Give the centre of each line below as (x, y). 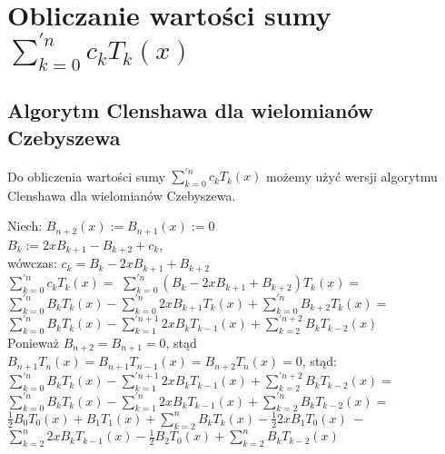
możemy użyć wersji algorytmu (352, 176)
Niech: (25, 226)
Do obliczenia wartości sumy (86, 176)
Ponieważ (33, 342)
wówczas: (32, 263)
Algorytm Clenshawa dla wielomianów (191, 110)
